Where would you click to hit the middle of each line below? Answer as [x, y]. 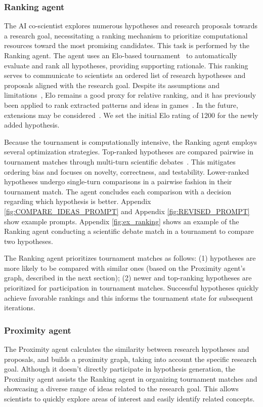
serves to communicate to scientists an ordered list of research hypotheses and [125, 75]
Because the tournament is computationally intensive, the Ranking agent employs [131, 141]
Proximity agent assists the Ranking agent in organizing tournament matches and [131, 378]
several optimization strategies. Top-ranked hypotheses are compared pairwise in [129, 152]
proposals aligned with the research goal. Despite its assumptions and [112, 85]
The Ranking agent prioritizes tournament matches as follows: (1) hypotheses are [130, 258]
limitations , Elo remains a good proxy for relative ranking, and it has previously [130, 95]
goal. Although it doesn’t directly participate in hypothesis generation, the [120, 369]
